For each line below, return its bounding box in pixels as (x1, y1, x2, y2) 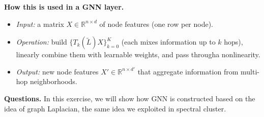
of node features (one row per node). (99, 18, 214, 29)
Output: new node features (16, 66, 99, 76)
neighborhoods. (30, 76, 77, 87)
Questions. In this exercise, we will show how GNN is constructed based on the (4, 93, 255, 103)
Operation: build (16, 36, 67, 47)
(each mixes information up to (121, 36, 216, 47)
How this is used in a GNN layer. (4, 2, 124, 12)
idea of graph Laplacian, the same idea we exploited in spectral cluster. (4, 103, 226, 113)
